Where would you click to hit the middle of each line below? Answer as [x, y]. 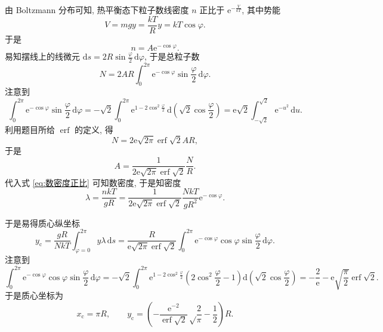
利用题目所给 [30, 129]
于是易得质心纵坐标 [42, 223]
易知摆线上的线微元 [42, 56]
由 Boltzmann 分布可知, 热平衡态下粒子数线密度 [97, 10]
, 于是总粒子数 [172, 56]
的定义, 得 [94, 129]
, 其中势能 [261, 10]
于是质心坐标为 [34, 295]
